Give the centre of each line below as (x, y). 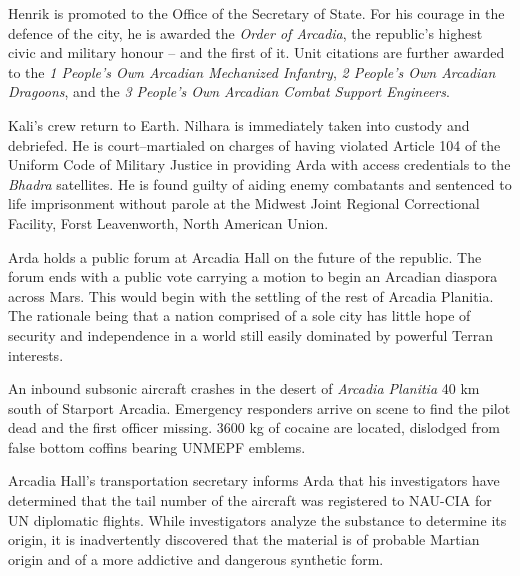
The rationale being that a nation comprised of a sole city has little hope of (239, 315)
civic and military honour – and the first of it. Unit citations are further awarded (256, 52)
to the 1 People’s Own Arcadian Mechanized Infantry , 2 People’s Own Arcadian (252, 71)
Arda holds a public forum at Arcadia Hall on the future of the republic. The (245, 256)
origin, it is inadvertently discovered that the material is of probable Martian (244, 539)
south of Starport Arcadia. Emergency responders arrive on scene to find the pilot (259, 407)
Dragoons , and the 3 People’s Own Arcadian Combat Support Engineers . (229, 91)
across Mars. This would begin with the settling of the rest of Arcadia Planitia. (251, 295)
